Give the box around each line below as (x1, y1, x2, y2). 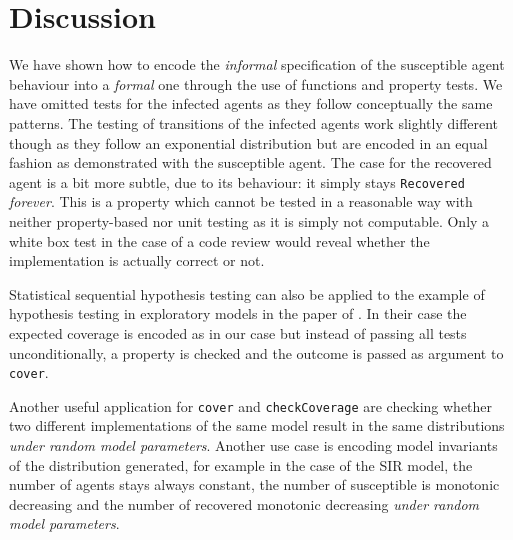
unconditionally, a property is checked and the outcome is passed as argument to (9, 342, 504, 363)
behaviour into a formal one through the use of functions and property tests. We (9, 73, 503, 94)
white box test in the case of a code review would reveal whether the (9, 230, 430, 251)
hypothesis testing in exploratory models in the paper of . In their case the (9, 303, 467, 324)
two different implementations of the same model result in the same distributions (9, 415, 505, 436)
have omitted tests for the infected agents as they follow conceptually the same (9, 93, 493, 114)
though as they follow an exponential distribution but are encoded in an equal (9, 132, 488, 153)
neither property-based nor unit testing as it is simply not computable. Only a (9, 210, 490, 231)
